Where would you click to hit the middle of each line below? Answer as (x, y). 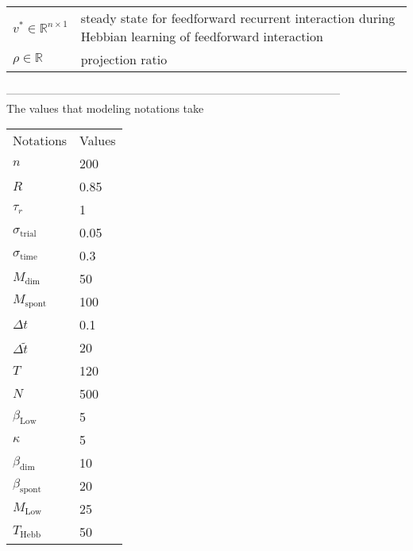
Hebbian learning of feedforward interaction (202, 36)
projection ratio (124, 59)
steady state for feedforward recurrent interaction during (238, 18)
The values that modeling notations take (105, 108)
